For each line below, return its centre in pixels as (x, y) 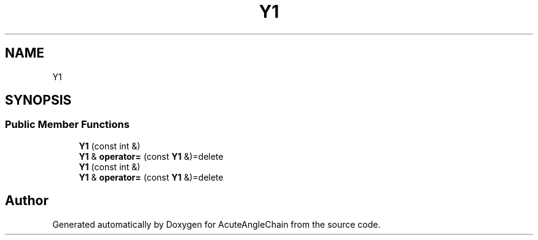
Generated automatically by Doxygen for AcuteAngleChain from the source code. (216, 224)
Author (27, 201)
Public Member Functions (67, 125)
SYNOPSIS (38, 100)
